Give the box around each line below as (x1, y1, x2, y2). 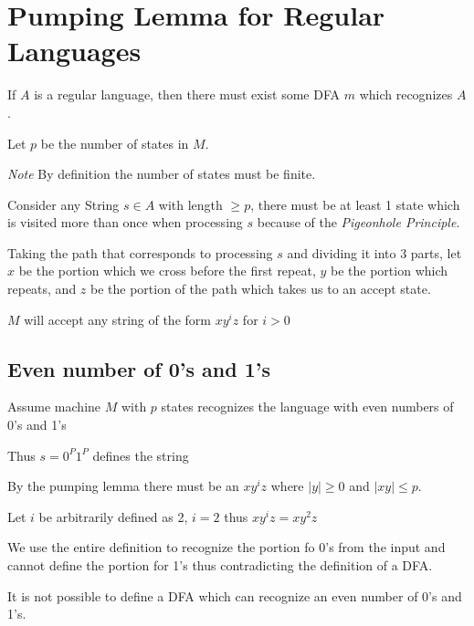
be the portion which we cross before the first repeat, (18, 261, 316, 280)
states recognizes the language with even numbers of (161, 397, 454, 416)
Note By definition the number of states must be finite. (7, 164, 316, 183)
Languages (7, 32, 142, 69)
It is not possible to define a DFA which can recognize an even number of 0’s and (7, 586, 462, 605)
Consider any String (7, 194, 120, 214)
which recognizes (359, 85, 453, 104)
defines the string (92, 445, 189, 464)
